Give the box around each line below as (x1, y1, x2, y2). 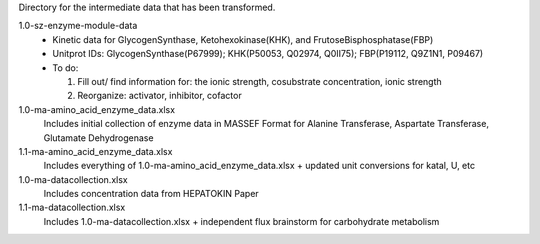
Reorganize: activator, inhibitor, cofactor (77, 90, 242, 102)
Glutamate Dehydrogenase (43, 131, 154, 144)
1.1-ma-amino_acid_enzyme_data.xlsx (18, 145, 173, 157)
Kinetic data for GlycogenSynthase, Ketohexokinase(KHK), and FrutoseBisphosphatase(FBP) (52, 33, 434, 45)
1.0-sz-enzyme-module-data (18, 20, 138, 32)
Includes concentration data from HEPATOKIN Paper (43, 188, 259, 200)
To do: (52, 61, 79, 74)
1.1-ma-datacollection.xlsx (18, 201, 126, 214)
